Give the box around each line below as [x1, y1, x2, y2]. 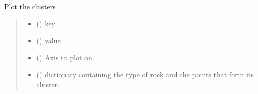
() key [36, 18, 55, 28]
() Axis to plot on [36, 52, 92, 62]
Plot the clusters [4, 1, 56, 11]
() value [36, 35, 61, 46]
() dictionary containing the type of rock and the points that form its [36, 69, 254, 80]
